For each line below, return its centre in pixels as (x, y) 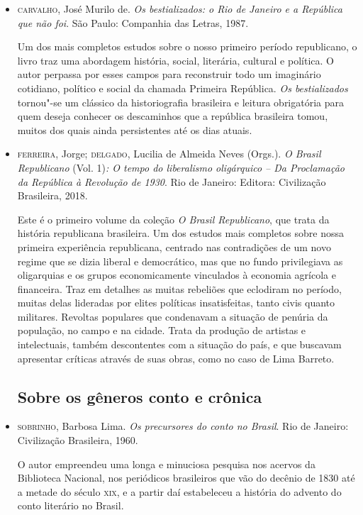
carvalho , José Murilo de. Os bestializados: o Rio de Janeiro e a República (180, 9)
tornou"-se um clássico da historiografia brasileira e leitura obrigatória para (181, 102)
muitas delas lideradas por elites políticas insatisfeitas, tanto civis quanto (176, 303)
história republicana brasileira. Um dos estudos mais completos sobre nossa (181, 233)
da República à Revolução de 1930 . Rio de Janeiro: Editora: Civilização (172, 181)
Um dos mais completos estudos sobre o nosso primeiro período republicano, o (187, 46)
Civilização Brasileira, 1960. (78, 440)
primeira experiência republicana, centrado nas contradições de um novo (174, 247)
